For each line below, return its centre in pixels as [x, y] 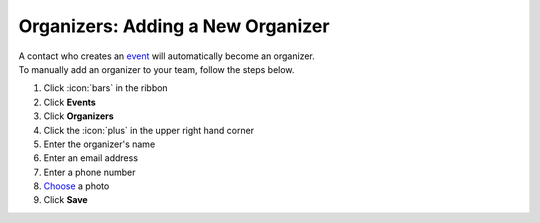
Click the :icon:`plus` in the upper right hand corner [149, 130]
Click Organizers [78, 116]
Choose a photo [76, 186]
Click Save [66, 200]
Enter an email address [91, 158]
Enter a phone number [89, 172]
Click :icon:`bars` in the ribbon [106, 88]
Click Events [70, 102]
